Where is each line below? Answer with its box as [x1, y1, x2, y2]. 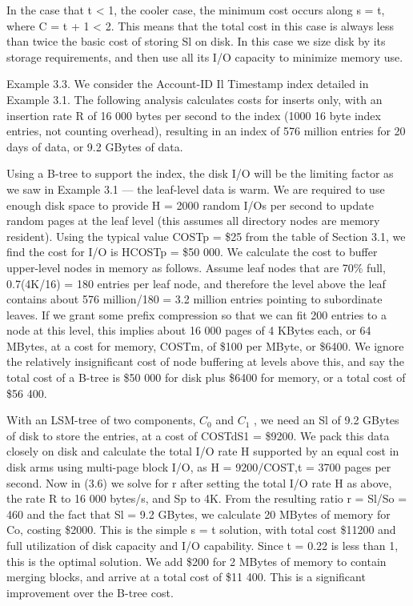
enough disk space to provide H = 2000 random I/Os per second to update [6, 196, 374, 213]
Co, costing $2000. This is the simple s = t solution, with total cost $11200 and [6, 521, 396, 538]
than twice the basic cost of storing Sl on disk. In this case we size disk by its [6, 33, 386, 50]
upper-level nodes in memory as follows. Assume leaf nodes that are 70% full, [6, 259, 386, 275]
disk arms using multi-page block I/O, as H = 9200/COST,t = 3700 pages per [6, 459, 391, 476]
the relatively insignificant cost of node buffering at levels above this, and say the [6, 353, 405, 370]
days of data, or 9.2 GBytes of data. [6, 138, 183, 155]
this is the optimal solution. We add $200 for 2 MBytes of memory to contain [6, 552, 387, 569]
